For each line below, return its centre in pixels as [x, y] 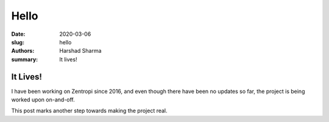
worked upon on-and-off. [43, 100]
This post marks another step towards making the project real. [89, 111]
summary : [25, 59]
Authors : [23, 51]
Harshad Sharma [80, 51]
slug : [18, 42]
